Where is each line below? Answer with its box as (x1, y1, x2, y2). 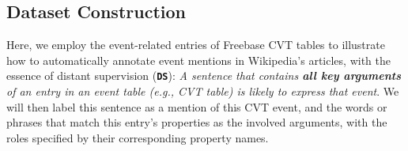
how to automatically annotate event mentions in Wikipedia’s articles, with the (6, 51, 391, 68)
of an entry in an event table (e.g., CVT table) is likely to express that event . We (6, 83, 399, 100)
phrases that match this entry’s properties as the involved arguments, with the (6, 114, 387, 130)
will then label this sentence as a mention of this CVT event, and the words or (6, 98, 387, 115)
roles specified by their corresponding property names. (6, 129, 269, 145)
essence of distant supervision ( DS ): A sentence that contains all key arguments (6, 67, 401, 84)
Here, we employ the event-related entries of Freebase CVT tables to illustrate (6, 36, 385, 53)
